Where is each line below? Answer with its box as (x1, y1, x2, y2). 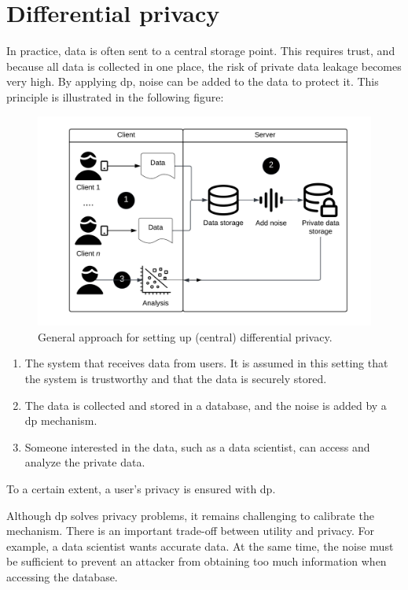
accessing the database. (6, 568, 118, 584)
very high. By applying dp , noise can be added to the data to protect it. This (6, 73, 379, 90)
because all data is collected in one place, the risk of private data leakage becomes (6, 57, 402, 74)
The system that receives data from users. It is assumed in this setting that (24, 355, 388, 371)
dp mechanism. (24, 412, 97, 429)
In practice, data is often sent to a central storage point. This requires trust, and (6, 42, 395, 59)
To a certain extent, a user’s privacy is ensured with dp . (6, 480, 276, 496)
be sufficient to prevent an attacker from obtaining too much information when (6, 553, 387, 570)
